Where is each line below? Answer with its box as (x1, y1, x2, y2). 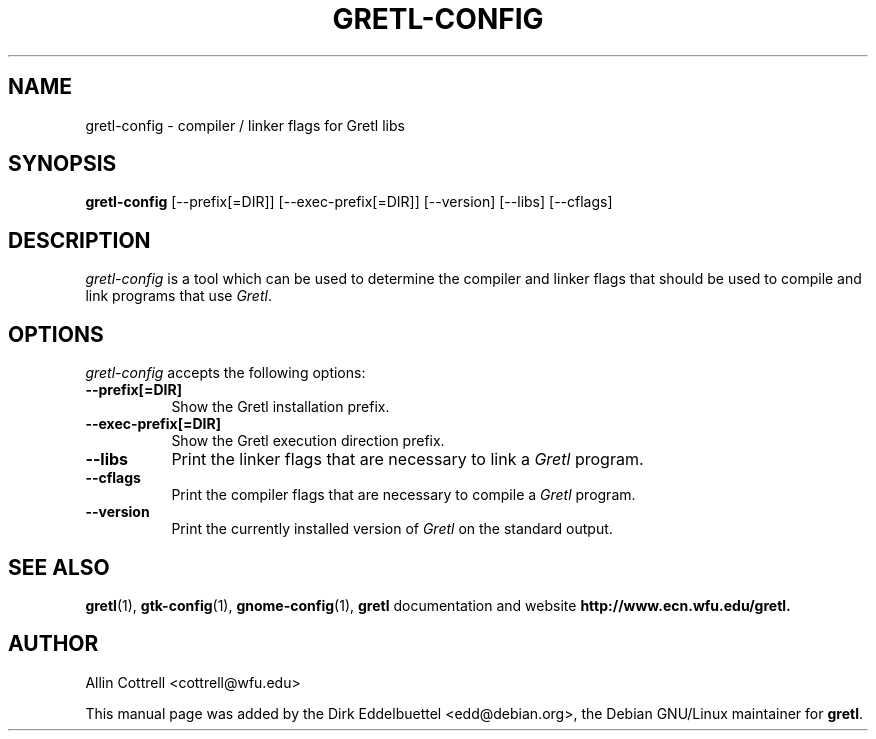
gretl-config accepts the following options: (85, 364, 366, 382)
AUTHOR (8, 631, 99, 657)
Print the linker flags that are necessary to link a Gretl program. (171, 449, 644, 470)
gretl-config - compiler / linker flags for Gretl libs (85, 116, 405, 134)
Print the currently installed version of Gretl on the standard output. (171, 520, 613, 538)
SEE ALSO (8, 554, 110, 580)
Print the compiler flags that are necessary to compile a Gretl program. (171, 486, 636, 504)
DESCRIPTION (8, 227, 151, 253)
